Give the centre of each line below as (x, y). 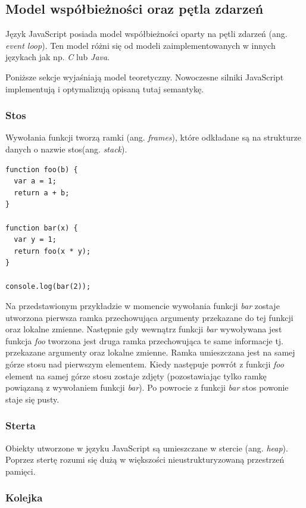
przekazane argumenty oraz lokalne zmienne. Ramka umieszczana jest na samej (150, 352)
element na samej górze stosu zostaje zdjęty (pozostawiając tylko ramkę (136, 375)
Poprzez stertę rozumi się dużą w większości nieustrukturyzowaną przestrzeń (145, 459)
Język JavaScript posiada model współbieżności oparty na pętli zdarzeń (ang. (146, 34)
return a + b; (42, 193)
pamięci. (21, 471)
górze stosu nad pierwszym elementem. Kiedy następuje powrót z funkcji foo (145, 364)
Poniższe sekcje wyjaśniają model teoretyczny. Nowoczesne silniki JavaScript (145, 77)
